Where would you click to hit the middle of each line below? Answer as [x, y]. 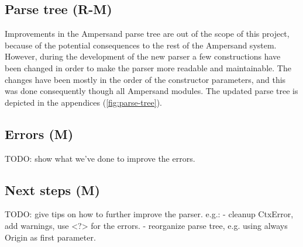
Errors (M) [39, 133]
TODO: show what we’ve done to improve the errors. [100, 158]
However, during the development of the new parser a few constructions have [143, 56]
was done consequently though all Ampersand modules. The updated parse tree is [151, 91]
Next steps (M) [52, 189]
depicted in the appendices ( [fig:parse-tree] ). [83, 102]
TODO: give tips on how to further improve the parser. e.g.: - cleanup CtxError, [149, 214]
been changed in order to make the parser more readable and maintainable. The [148, 67]
